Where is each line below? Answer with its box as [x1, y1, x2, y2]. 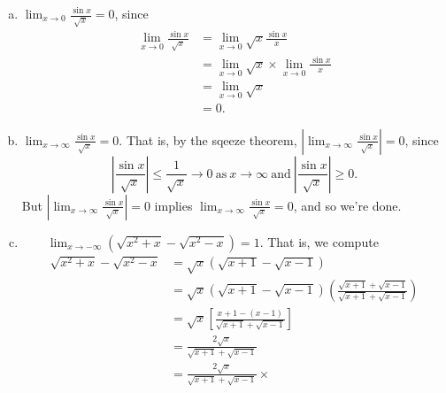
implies [154, 196, 193, 214]
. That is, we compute [259, 232, 379, 250]
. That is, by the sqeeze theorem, [119, 130, 297, 149]
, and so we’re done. [293, 196, 402, 214]
